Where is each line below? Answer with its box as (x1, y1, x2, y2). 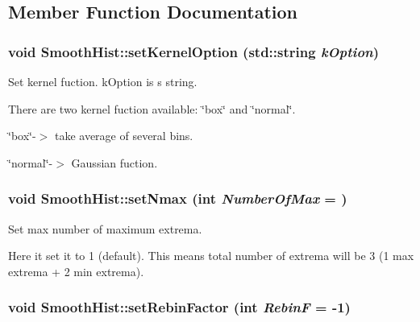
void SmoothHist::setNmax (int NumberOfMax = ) (8, 188, 347, 208)
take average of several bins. (54, 127, 193, 144)
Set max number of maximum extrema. (8, 220, 202, 237)
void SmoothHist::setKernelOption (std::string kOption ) (8, 41, 380, 61)
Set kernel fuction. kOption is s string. (8, 73, 198, 89)
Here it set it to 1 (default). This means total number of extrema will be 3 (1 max (8, 247, 414, 264)
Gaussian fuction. (71, 154, 158, 171)
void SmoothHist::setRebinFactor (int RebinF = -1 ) (8, 297, 351, 317)
